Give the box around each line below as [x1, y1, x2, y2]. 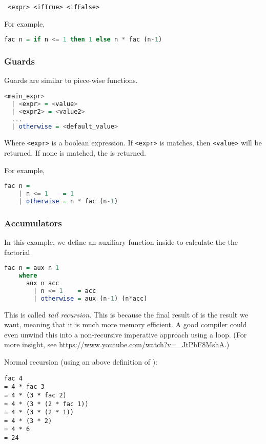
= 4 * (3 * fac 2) [4, 391, 67, 399]
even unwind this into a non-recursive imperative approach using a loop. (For [4, 329, 247, 340]
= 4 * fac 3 [4, 383, 45, 391]
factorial [4, 246, 30, 257]
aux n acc [26, 279, 59, 287]
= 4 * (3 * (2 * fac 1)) [4, 400, 89, 408]
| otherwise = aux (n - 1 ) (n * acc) [33, 294, 148, 302]
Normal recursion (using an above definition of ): [4, 356, 157, 367]
